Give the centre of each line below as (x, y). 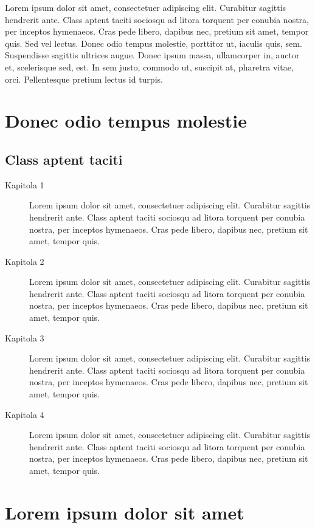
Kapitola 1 (25, 184)
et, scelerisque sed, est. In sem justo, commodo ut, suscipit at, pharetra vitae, (149, 67)
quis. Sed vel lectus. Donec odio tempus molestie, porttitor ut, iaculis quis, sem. (154, 43)
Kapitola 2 (25, 261)
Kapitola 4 (25, 414)
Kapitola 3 (25, 338)
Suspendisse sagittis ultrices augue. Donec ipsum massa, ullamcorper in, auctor (152, 55)
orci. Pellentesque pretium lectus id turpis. (84, 79)
